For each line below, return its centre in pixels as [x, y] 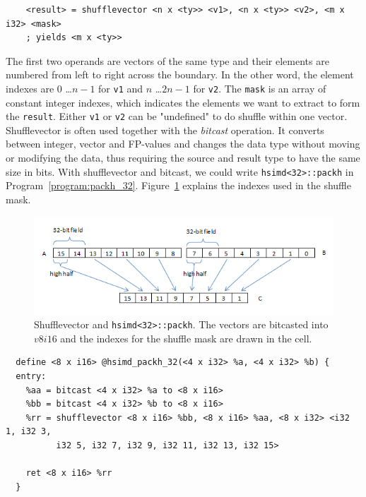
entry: [31, 377]
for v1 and [121, 88]
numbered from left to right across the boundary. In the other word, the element [180, 74]
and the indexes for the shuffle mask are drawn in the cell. [186, 338]
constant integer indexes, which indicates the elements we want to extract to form [183, 102]
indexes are [30, 88]
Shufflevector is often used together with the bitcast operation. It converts [165, 130]
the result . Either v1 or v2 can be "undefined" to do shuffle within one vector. [177, 116]
